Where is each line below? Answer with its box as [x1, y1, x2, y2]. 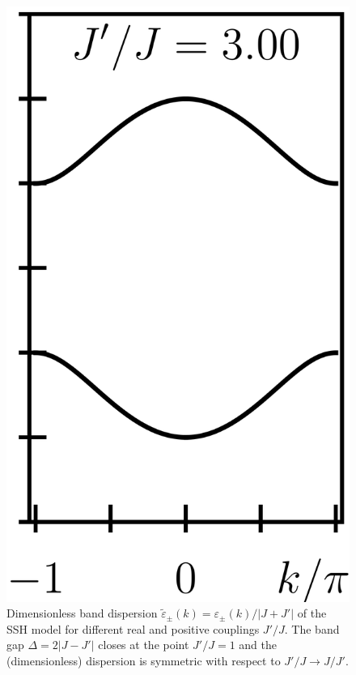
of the [297, 605, 327, 622]
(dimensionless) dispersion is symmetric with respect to [6, 652, 281, 669]
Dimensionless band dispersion [6, 605, 158, 622]
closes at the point [98, 636, 189, 653]
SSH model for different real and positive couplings [6, 620, 260, 637]
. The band [284, 620, 340, 637]
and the [239, 636, 277, 653]
